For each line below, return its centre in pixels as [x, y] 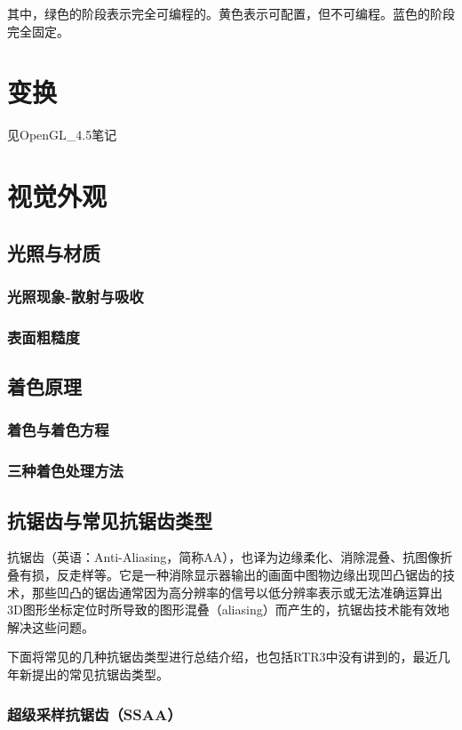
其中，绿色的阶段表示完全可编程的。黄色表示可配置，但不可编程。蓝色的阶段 [231, 13]
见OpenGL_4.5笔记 [62, 135]
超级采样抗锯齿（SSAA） [95, 714]
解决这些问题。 [51, 626]
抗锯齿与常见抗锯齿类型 [110, 520]
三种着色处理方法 [65, 471]
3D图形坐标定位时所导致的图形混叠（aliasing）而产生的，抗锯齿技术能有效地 [228, 610]
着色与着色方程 [58, 430]
